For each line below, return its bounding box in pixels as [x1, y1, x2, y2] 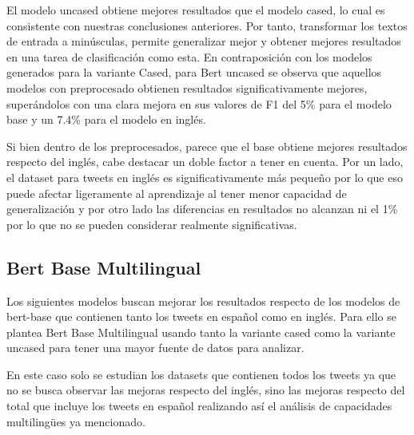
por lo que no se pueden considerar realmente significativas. [6, 216, 297, 232]
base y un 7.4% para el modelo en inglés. [6, 111, 206, 128]
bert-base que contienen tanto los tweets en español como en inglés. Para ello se [6, 308, 396, 325]
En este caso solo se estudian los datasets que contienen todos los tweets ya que [6, 366, 396, 382]
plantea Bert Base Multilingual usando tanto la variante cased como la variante [6, 323, 396, 340]
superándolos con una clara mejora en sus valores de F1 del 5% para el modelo [6, 95, 392, 112]
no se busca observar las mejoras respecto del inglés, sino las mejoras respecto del [6, 382, 405, 398]
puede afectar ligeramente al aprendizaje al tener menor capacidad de [6, 184, 347, 201]
